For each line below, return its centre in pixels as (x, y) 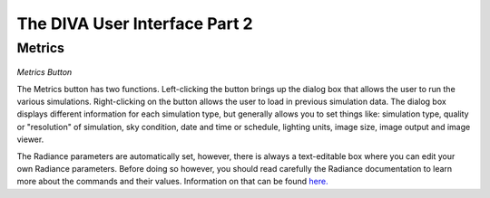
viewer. (30, 139)
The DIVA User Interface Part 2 (135, 24)
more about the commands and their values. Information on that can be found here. (172, 182)
